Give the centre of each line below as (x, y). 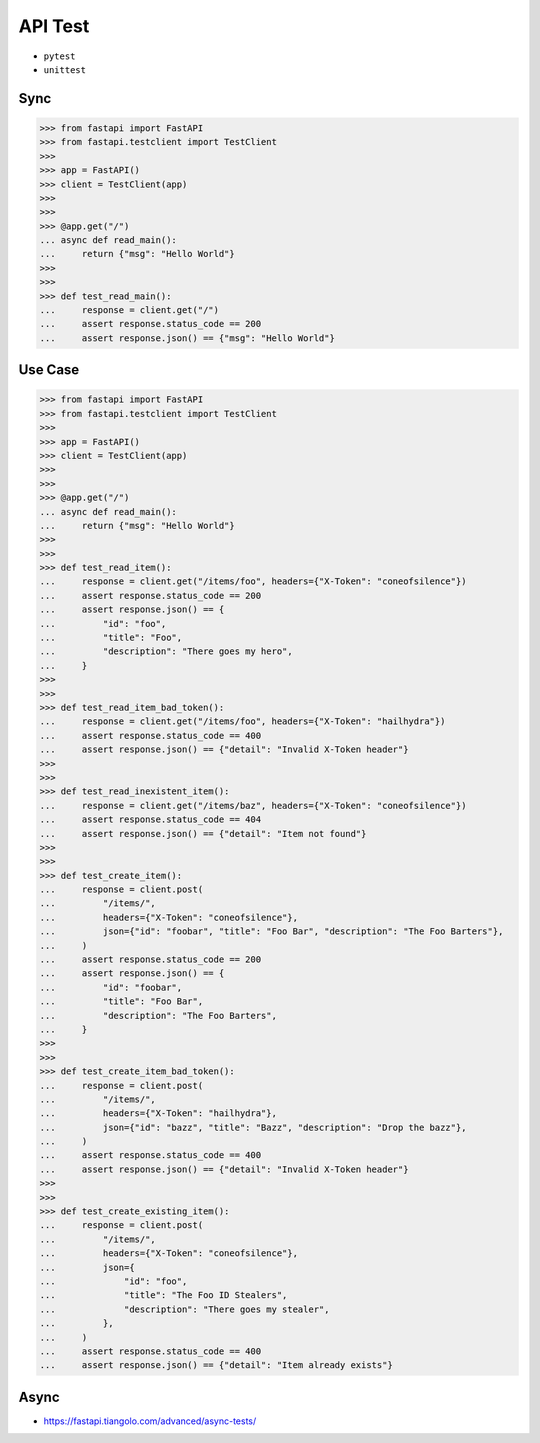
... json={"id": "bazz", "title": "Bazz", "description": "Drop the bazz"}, (253, 1127)
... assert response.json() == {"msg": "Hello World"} (187, 338)
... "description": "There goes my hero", (166, 651)
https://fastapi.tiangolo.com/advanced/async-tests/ (150, 1421)
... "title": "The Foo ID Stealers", (163, 1295)
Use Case (49, 370)
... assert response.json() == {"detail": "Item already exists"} (216, 1365)
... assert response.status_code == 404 (150, 819)
